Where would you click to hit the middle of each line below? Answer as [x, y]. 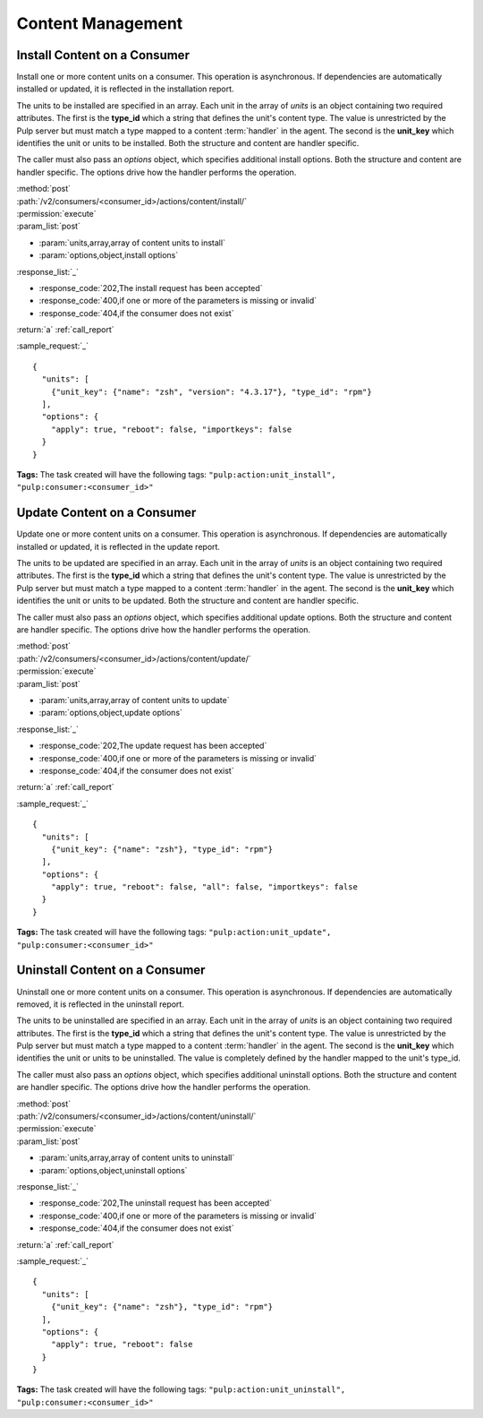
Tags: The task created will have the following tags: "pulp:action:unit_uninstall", [181, 1389]
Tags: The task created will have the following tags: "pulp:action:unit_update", [174, 932]
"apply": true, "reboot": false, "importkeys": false [171, 429]
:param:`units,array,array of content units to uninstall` [137, 1158]
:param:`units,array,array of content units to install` [132, 243]
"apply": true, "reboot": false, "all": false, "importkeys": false [204, 887]
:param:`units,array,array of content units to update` [134, 700]
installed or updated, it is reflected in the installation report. [125, 89]
